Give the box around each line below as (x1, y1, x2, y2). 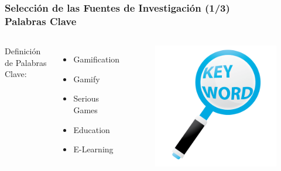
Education (73, 123, 110, 135)
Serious (73, 92, 100, 104)
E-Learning (73, 143, 114, 155)
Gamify (73, 72, 100, 85)
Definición (5, 45, 41, 57)
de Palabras (5, 56, 47, 68)
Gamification (73, 53, 120, 65)
